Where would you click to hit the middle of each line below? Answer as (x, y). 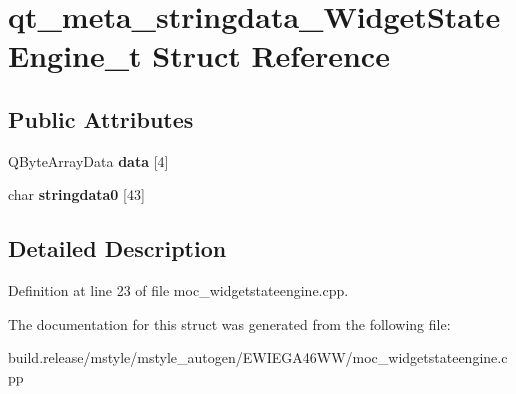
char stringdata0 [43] (76, 194)
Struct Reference (271, 55)
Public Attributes (101, 118)
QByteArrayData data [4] (88, 160)
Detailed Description (117, 248)
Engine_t (75, 55)
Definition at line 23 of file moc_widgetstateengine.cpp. (178, 290)
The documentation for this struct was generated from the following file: (229, 323)
